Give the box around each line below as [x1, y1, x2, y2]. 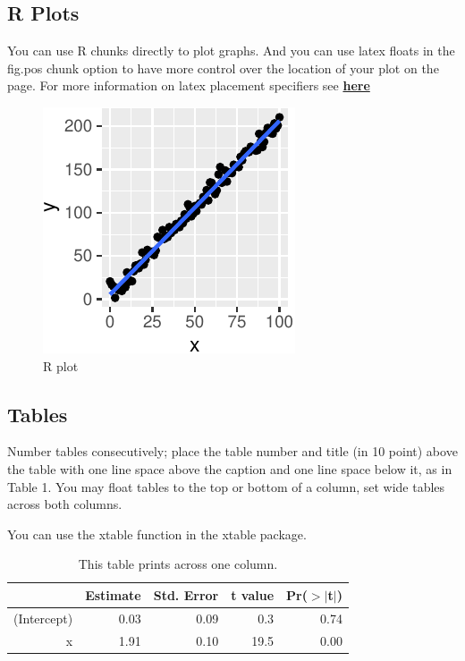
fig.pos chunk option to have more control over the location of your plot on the [7, 58, 439, 77]
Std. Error [153, 585, 219, 604]
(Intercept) [13, 608, 73, 627]
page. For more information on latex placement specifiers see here [7, 76, 370, 95]
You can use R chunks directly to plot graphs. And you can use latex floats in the [7, 41, 455, 60]
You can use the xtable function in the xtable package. [7, 524, 307, 543]
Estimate [85, 585, 141, 604]
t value [231, 585, 275, 604]
